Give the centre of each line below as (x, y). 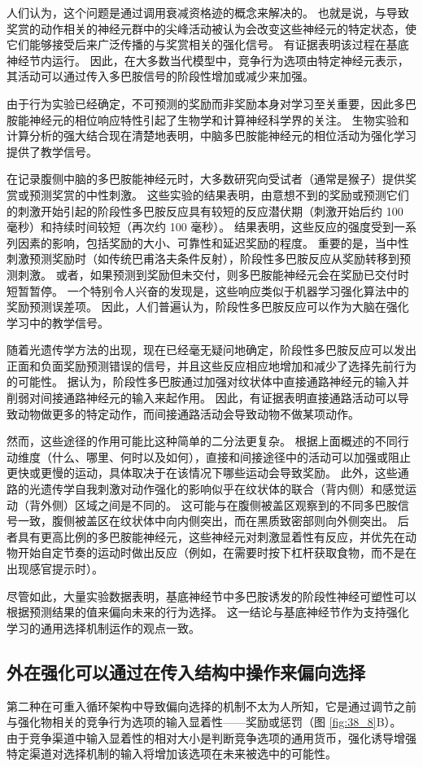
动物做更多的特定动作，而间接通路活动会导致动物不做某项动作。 (188, 413)
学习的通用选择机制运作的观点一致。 (103, 627)
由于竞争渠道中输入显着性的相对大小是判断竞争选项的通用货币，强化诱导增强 (211, 737)
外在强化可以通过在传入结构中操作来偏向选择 (186, 671)
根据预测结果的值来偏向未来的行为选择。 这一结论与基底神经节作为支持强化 (208, 612)
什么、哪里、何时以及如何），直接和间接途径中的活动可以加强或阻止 (231, 456)
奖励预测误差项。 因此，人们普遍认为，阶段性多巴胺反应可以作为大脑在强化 (208, 307)
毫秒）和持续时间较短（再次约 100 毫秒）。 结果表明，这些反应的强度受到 (200, 227)
